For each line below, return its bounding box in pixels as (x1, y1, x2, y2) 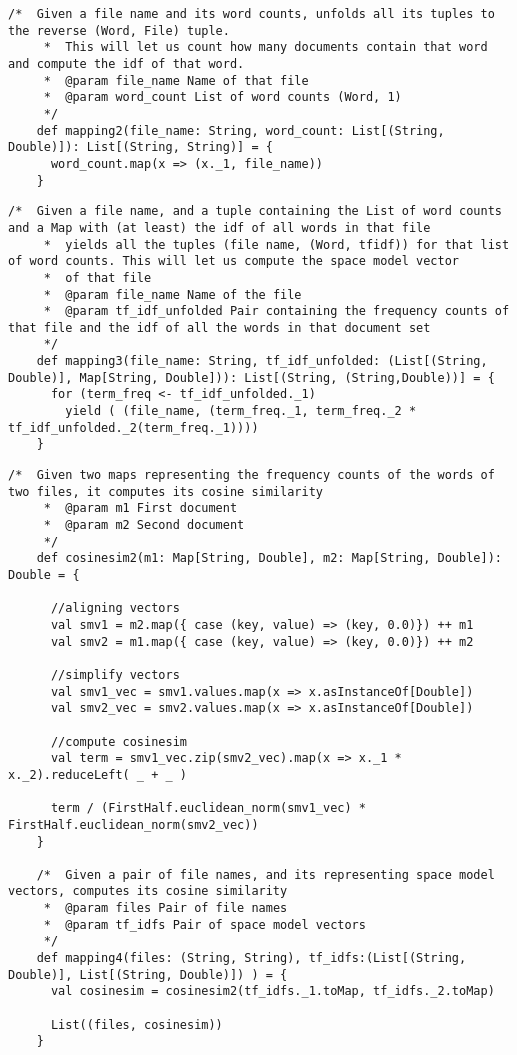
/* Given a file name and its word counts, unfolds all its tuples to (8, 7, 495, 21)
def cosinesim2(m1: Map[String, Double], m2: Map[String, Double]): (36, 551, 502, 566)
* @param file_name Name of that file (43, 73, 309, 88)
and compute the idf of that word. (8, 56, 245, 71)
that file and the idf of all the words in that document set (8, 320, 431, 335)
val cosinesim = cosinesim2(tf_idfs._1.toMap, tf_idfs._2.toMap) (50, 984, 495, 999)
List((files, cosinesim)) (50, 1017, 223, 1032)
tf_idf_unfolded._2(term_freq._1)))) (8, 420, 259, 435)
